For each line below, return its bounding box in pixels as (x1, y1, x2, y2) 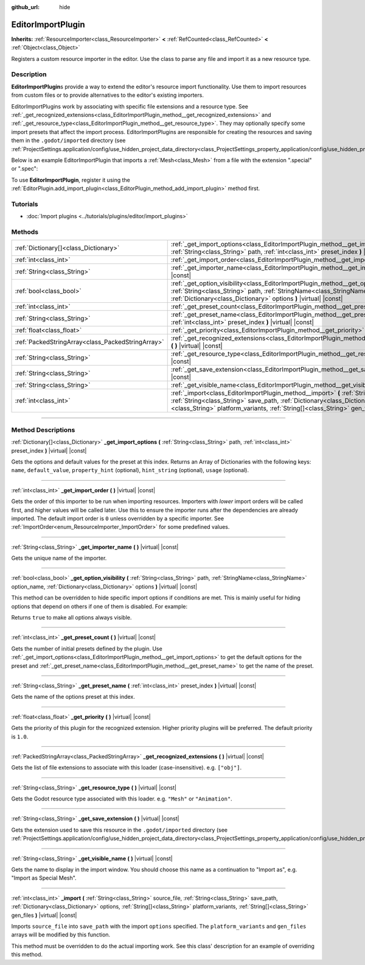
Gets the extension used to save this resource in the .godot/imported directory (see (11, 826, 228, 833)
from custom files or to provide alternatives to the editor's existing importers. (11, 91, 204, 99)
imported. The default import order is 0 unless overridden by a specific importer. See (11, 515, 224, 522)
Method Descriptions (11, 425, 75, 434)
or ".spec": (11, 165, 38, 172)
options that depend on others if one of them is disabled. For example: (11, 603, 188, 610)
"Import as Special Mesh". (11, 874, 77, 882)
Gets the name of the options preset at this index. (11, 693, 135, 701)
